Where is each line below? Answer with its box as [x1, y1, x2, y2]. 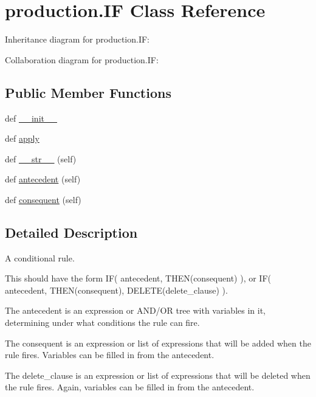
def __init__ [5, 111, 57, 124]
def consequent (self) [5, 193, 81, 205]
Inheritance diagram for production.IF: [5, 33, 150, 46]
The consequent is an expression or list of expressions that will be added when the [5, 336, 311, 349]
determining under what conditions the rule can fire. [5, 316, 200, 329]
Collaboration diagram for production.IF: [5, 53, 159, 66]
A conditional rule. [5, 251, 75, 264]
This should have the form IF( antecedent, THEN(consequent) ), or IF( [5, 272, 271, 285]
